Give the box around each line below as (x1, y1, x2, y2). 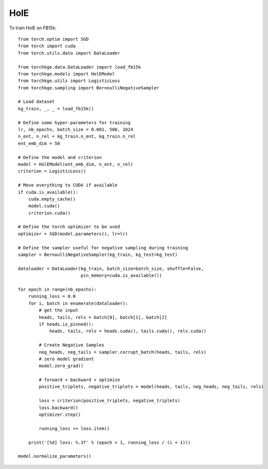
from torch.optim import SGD (18, 36, 89, 42)
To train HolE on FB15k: (9, 25, 57, 31)
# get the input (39, 308, 78, 313)
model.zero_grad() (39, 363, 84, 369)
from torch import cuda (18, 43, 76, 49)
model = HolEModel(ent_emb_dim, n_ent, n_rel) (18, 161, 134, 167)
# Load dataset (18, 99, 55, 104)
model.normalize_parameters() (18, 454, 92, 459)
